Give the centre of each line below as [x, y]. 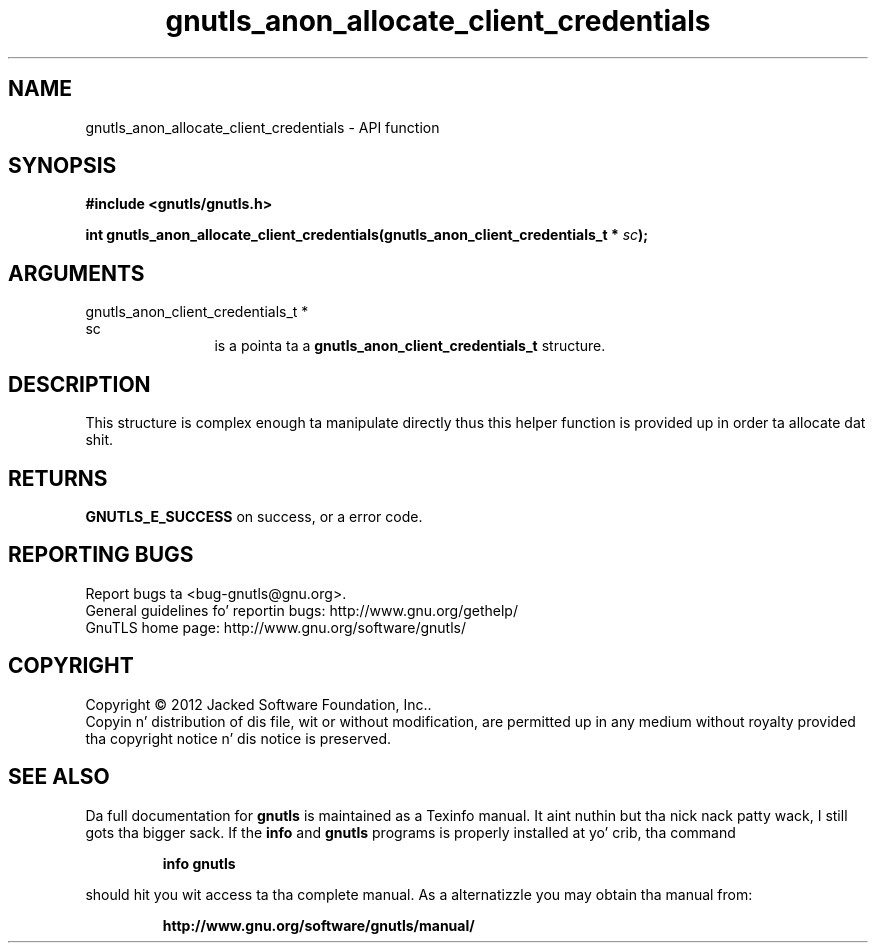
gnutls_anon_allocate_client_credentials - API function [262, 127]
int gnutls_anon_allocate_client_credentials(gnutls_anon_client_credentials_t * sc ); [367, 235]
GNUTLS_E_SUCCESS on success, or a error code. [254, 516]
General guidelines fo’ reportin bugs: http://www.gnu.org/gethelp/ [301, 610]
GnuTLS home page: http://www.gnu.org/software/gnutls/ [275, 627]
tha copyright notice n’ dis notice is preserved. [238, 738]
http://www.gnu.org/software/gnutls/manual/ [318, 925]
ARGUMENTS [76, 273]
